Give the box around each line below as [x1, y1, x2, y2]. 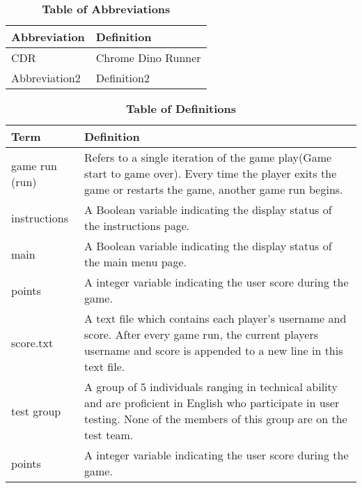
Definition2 [95, 70, 150, 86]
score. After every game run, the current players [84, 326, 318, 342]
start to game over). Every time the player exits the [84, 165, 337, 181]
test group [11, 402, 61, 419]
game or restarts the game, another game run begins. [84, 181, 343, 197]
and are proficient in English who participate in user [84, 395, 340, 411]
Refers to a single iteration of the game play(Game [84, 149, 332, 165]
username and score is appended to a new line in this [84, 342, 343, 358]
